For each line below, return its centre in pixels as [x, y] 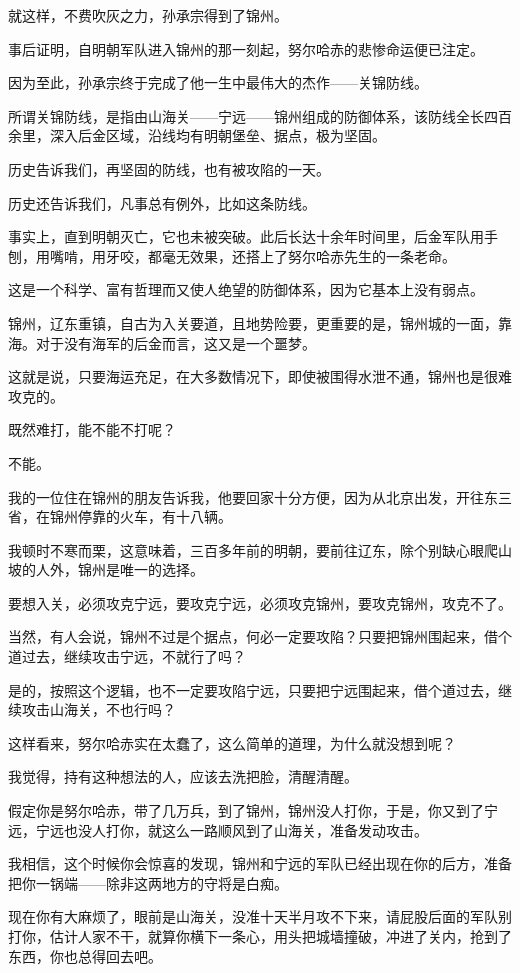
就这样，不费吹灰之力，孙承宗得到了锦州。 [148, 15]
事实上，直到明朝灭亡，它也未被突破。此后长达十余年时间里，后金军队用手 [253, 236]
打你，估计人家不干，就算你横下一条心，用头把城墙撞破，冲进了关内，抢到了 [260, 936]
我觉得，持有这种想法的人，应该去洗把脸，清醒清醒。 [183, 776]
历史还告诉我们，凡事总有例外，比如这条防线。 [162, 202]
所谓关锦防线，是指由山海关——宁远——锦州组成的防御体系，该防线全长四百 [260, 115]
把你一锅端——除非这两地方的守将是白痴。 [148, 882]
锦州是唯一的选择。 [140, 569]
